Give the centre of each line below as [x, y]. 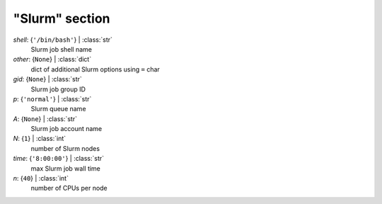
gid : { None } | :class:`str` [48, 79]
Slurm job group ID [58, 89]
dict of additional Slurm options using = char [95, 69]
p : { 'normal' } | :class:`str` [52, 98]
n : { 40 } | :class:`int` [41, 178]
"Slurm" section [62, 18]
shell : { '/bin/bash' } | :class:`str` [63, 40]
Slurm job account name [66, 129]
